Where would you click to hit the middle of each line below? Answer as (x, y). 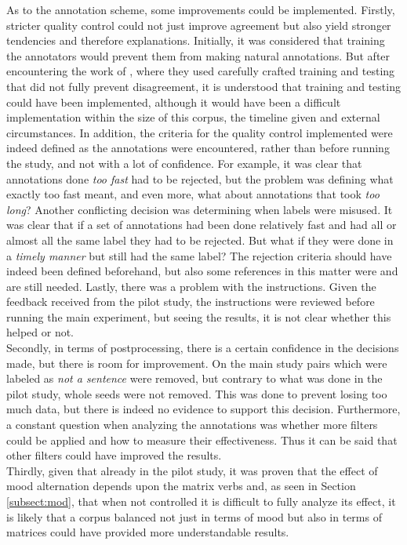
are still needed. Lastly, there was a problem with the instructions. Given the (191, 286)
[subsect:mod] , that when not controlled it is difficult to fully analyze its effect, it (201, 501)
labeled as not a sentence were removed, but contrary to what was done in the (194, 378)
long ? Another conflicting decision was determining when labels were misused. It (200, 209)
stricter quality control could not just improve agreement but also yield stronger (199, 25)
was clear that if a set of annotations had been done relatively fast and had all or (202, 225)
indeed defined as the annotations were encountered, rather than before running (198, 148)
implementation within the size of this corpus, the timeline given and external (193, 117)
